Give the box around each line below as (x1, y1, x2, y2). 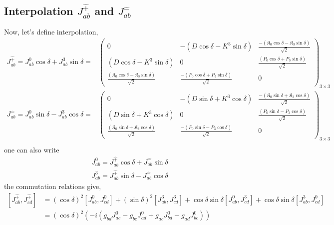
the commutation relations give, (4, 181, 101, 191)
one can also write (4, 144, 59, 154)
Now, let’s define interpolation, (4, 26, 98, 37)
